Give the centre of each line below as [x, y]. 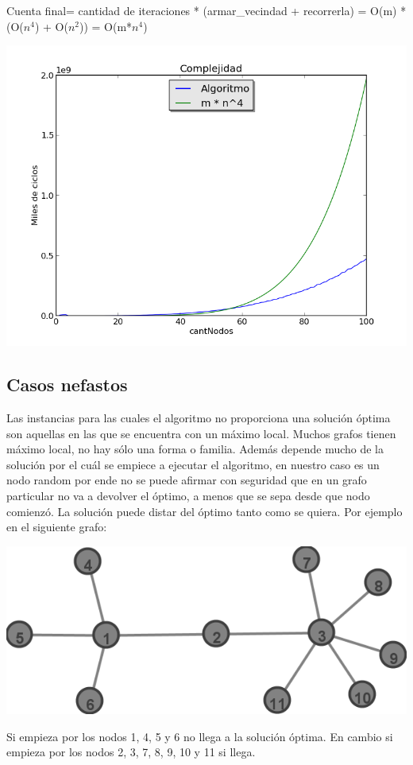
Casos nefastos [67, 384]
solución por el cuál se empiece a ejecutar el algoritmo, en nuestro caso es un [193, 464]
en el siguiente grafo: [57, 527]
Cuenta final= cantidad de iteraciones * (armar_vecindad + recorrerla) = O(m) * [206, 10]
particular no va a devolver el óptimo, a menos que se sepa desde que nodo [188, 495]
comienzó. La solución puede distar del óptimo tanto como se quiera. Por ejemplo [205, 511]
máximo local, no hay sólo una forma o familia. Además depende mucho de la [195, 449]
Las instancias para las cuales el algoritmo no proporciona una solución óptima [199, 417]
